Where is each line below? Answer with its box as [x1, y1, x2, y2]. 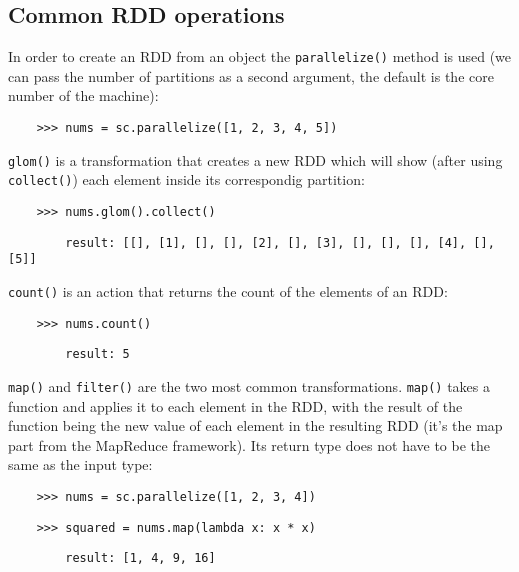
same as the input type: [8, 454, 153, 475]
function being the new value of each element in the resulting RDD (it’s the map [8, 415, 503, 436]
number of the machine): [8, 85, 159, 106]
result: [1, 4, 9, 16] [65, 551, 216, 566]
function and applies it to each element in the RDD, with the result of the [8, 395, 463, 416]
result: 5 [65, 347, 130, 362]
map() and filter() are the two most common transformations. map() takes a [8, 375, 490, 396]
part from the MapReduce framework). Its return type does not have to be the [8, 434, 491, 455]
